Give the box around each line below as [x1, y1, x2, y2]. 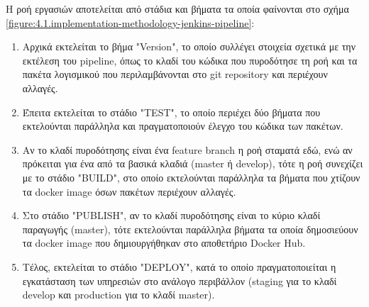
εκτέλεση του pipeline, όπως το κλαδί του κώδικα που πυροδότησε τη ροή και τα [22, 52, 358, 67]
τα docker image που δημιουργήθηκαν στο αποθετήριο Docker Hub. [22, 235, 306, 250]
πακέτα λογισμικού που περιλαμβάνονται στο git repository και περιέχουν [22, 67, 328, 82]
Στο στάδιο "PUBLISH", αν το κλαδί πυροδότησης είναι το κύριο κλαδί [22, 208, 321, 223]
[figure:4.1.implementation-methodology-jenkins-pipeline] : [6, 15, 255, 30]
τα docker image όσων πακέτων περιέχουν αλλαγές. [22, 184, 236, 199]
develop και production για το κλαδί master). [22, 287, 215, 302]
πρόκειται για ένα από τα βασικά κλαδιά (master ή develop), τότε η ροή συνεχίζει [22, 156, 363, 171]
